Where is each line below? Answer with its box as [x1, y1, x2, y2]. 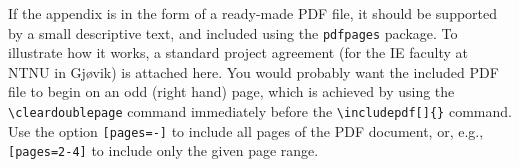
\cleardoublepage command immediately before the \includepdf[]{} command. [8, 101, 512, 122]
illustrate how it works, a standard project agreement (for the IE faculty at [8, 42, 468, 63]
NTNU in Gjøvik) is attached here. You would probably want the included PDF [8, 61, 499, 82]
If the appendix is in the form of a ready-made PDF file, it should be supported [8, 3, 498, 23]
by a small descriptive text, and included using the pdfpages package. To [8, 22, 458, 43]
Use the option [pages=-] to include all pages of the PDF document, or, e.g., [8, 120, 484, 141]
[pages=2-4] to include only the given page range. [8, 140, 319, 161]
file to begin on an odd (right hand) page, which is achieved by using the [8, 81, 455, 102]
